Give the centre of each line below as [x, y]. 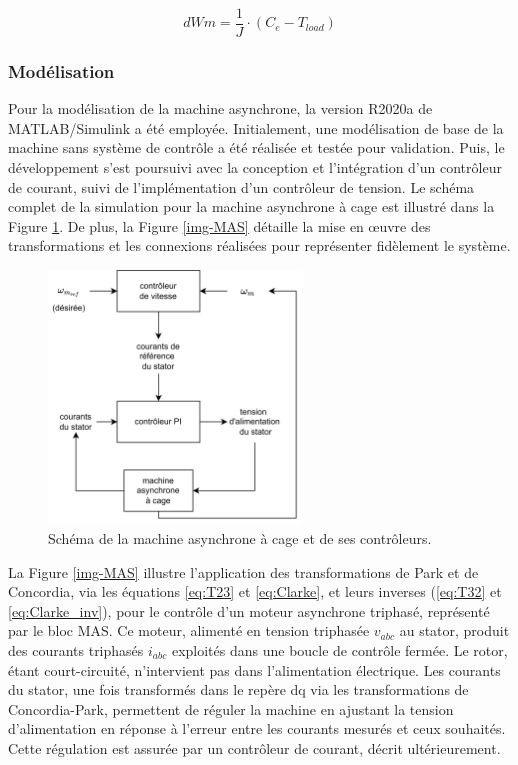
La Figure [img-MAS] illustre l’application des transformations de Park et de [243, 571]
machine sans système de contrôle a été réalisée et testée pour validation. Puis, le [256, 147]
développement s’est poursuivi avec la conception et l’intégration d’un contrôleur [255, 167]
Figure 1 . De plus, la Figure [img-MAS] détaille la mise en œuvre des [219, 225]
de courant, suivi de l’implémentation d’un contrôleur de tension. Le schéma [241, 186]
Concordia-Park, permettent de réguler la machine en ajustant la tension [231, 708]
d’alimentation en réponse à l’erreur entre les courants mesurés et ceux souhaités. [257, 728]
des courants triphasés [76, 649]
